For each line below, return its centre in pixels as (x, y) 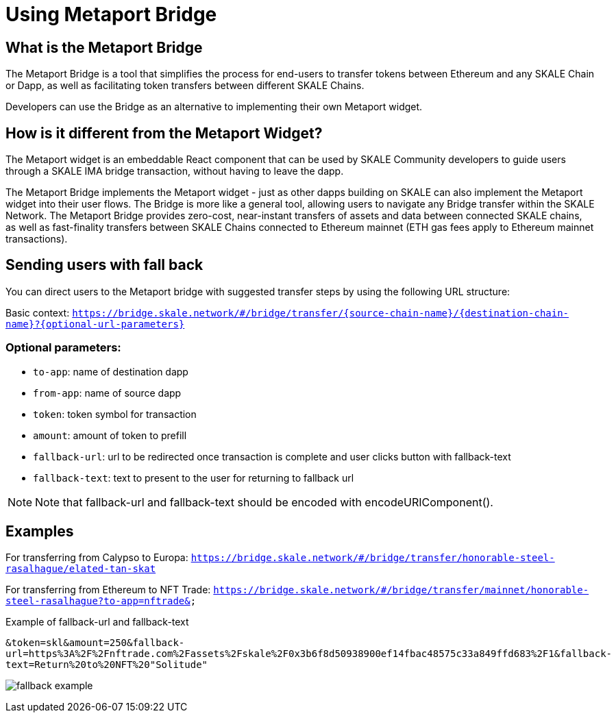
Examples (40, 532)
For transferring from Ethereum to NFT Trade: (108, 590)
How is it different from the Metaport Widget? (164, 133)
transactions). (37, 239)
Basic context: (38, 312)
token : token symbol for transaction (115, 414)
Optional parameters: (63, 348)
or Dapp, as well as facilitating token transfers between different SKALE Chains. (185, 86)
